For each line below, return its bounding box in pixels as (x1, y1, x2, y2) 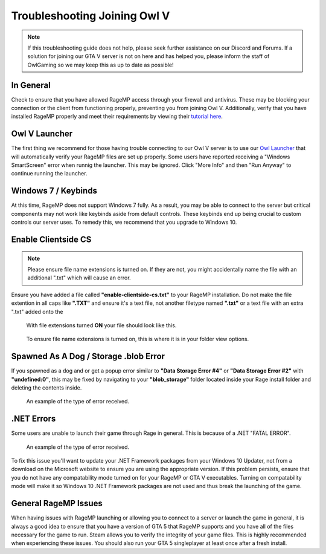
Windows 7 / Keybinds (11, 186, 98, 196)
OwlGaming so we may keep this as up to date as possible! (27, 61, 174, 68)
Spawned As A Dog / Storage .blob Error (11, 351, 165, 362)
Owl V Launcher (11, 129, 73, 139)
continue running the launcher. (11, 170, 88, 177)
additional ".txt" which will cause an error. (27, 274, 131, 281)
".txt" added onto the (11, 308, 63, 315)
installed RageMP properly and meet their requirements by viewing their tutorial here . (11, 112, 223, 120)
